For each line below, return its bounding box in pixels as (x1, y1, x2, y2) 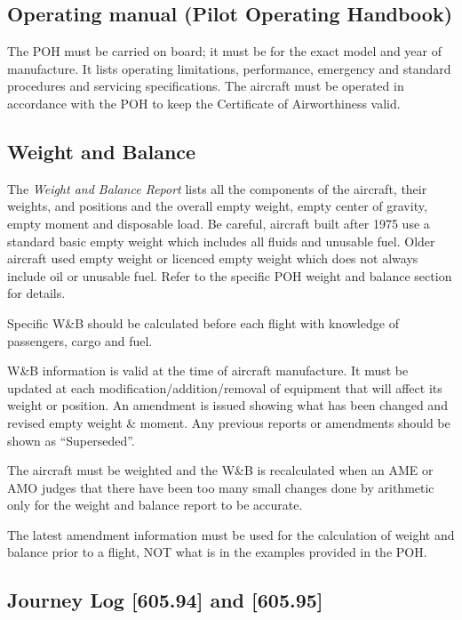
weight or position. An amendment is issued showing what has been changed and (7, 396, 448, 415)
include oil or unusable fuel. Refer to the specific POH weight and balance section (7, 266, 452, 285)
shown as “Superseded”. (7, 431, 135, 449)
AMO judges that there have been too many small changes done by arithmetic (7, 478, 434, 496)
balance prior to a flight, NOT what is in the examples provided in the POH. (7, 543, 427, 561)
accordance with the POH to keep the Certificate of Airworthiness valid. (7, 93, 401, 112)
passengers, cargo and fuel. (7, 331, 153, 350)
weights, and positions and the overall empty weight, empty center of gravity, (7, 197, 427, 215)
